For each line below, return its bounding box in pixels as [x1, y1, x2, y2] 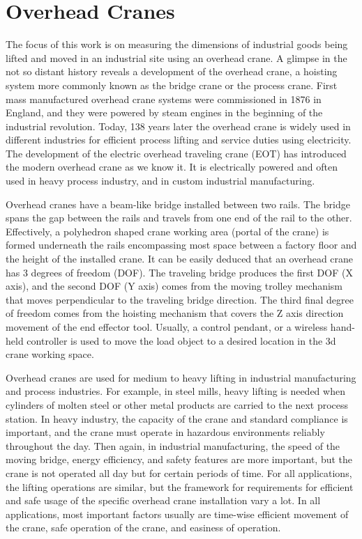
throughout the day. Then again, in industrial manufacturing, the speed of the [6, 438, 340, 453]
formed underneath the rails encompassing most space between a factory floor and [6, 237, 357, 252]
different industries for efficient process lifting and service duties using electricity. [6, 132, 352, 147]
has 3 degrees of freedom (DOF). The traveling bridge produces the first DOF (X [6, 265, 353, 279]
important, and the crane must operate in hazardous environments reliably [6, 425, 325, 439]
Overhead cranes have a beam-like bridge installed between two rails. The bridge [6, 196, 350, 211]
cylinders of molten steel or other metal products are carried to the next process [6, 397, 349, 412]
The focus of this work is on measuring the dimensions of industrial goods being [6, 37, 348, 52]
